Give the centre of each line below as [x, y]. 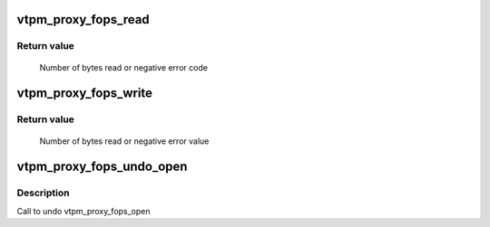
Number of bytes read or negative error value [124, 141]
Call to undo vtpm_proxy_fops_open [83, 211]
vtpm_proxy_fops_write [85, 94]
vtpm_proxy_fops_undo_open [102, 167]
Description [43, 193]
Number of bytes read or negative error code [124, 67]
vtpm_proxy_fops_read [83, 19]
